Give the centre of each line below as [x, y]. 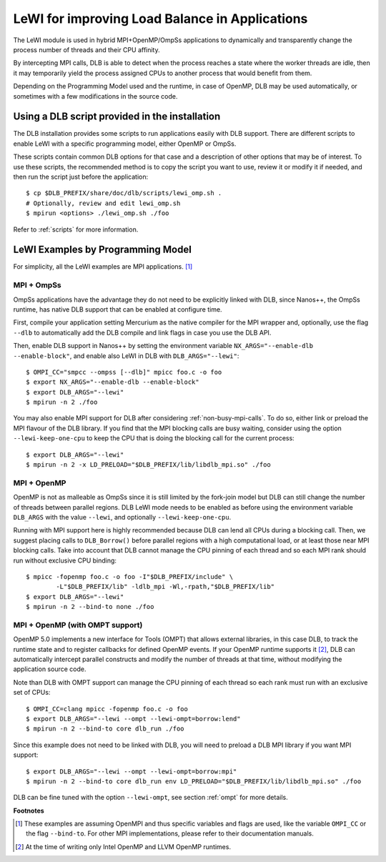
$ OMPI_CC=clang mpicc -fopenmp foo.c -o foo [107, 709]
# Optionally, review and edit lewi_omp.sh [103, 203]
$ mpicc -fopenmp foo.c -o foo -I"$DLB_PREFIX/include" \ [130, 576]
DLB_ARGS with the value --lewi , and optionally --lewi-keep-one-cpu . [122, 517]
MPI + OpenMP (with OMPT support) [78, 625]
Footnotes [29, 811]
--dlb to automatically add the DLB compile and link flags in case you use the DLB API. [142, 332]
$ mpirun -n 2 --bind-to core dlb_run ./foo [105, 729]
